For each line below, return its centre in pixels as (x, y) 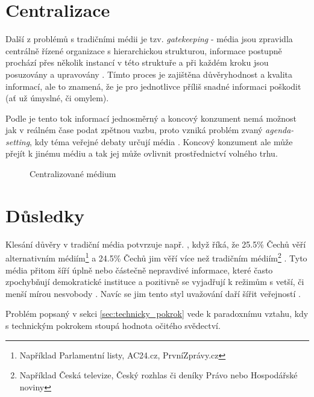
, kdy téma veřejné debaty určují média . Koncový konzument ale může (161, 141)
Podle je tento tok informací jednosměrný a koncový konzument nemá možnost (151, 118)
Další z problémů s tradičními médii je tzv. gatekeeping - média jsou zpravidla (149, 39)
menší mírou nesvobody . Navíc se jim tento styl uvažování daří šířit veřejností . (153, 293)
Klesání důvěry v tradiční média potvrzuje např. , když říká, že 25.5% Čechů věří (156, 244)
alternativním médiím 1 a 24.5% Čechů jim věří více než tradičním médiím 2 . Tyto (156, 257)
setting (18, 141)
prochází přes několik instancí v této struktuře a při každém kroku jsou (137, 62)
